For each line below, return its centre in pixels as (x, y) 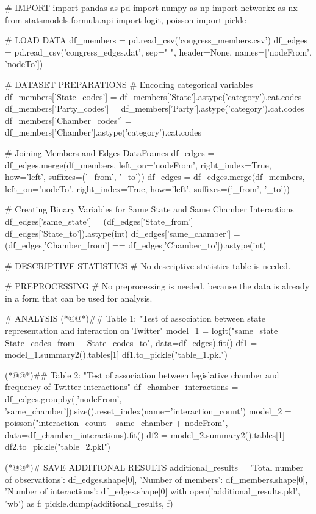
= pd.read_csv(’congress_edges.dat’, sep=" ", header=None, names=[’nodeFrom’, (158, 52)
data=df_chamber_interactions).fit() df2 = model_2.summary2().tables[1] (145, 434)
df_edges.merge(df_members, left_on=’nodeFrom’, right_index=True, (138, 165)
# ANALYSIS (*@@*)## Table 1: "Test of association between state (135, 318)
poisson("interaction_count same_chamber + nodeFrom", (117, 423)
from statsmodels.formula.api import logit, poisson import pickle (126, 19)
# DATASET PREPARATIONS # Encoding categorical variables (129, 84)
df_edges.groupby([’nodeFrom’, (63, 399)
